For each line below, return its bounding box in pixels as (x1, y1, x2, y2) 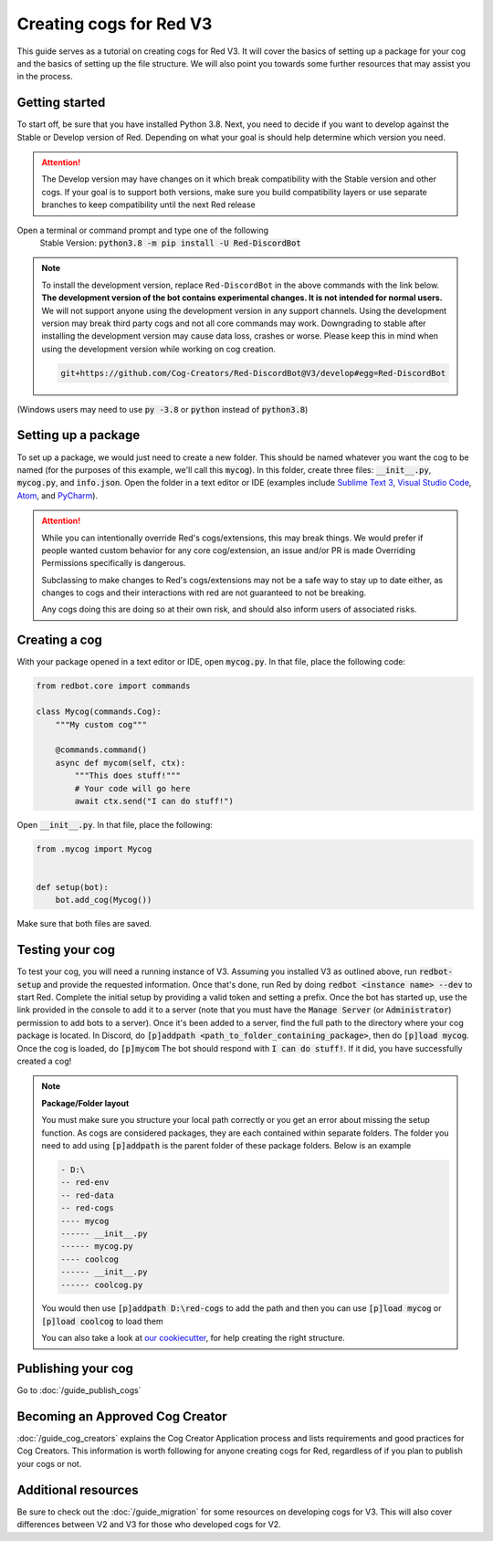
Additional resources (16, 1482, 139, 1497)
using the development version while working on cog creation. (41, 343, 276, 354)
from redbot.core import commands (36, 681, 191, 691)
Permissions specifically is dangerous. (41, 558, 186, 569)
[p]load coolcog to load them (41, 1316, 163, 1326)
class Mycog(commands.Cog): (36, 707, 162, 717)
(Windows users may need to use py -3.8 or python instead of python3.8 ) (16, 404, 309, 414)
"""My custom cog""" (55, 719, 148, 729)
